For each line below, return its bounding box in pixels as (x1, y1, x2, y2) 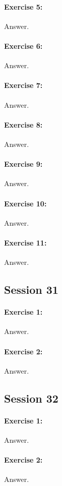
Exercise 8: (4, 119, 43, 130)
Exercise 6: (4, 40, 43, 51)
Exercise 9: (4, 159, 43, 169)
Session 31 (4, 282, 58, 297)
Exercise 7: (4, 80, 43, 90)
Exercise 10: (4, 198, 47, 208)
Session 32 (4, 390, 58, 406)
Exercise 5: (4, 1, 43, 12)
